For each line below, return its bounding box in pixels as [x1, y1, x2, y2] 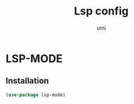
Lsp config [74, 4, 129, 18]
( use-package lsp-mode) [5, 92, 66, 98]
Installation [5, 76, 49, 86]
